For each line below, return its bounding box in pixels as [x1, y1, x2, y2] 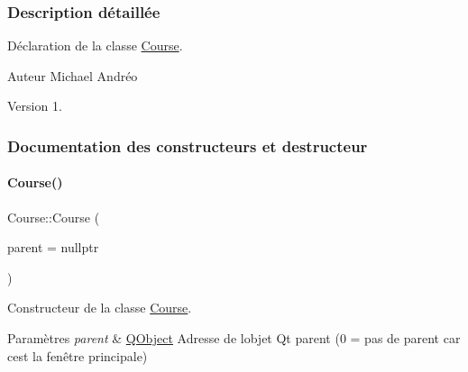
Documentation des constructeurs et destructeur [7, 134, 368, 157]
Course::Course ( [7, 207, 100, 226]
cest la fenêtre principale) [7, 346, 148, 365]
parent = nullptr [7, 238, 99, 257]
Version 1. [7, 96, 62, 115]
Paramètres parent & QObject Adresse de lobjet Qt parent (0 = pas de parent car [7, 329, 461, 348]
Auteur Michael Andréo [7, 66, 138, 85]
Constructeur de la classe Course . [7, 298, 192, 317]
